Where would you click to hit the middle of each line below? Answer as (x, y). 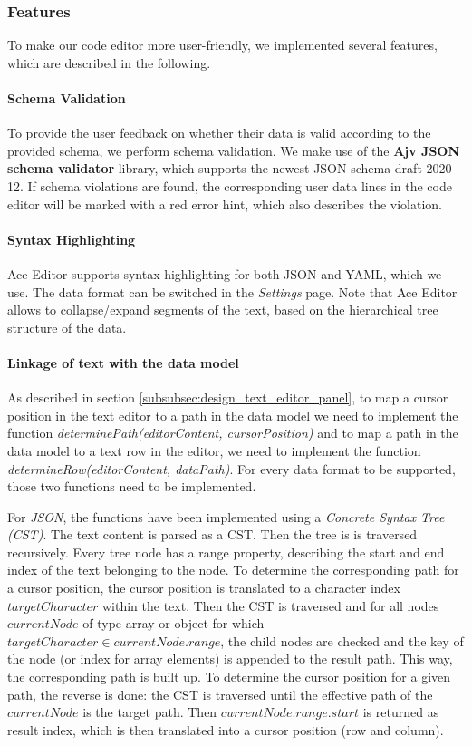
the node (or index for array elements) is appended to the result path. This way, (230, 659)
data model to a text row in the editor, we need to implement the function (214, 450)
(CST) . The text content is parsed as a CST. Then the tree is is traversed (212, 534)
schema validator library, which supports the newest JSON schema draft (215, 168)
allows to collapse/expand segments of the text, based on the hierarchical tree (223, 310)
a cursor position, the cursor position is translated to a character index (204, 588)
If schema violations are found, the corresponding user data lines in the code (240, 185)
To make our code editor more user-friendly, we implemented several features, (222, 45)
